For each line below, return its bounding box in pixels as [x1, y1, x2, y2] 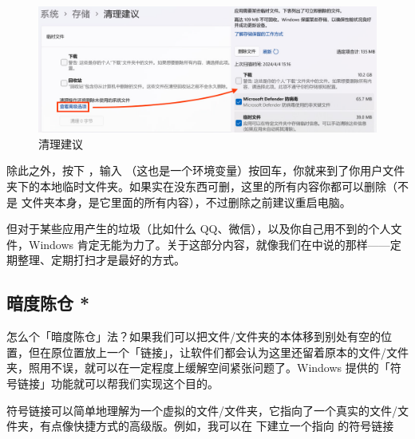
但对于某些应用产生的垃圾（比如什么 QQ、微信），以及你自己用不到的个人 [6, 220, 391, 237]
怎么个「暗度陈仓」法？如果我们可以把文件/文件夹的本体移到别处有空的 [6, 328, 381, 345]
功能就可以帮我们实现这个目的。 [50, 374, 219, 391]
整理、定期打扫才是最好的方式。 [17, 251, 185, 268]
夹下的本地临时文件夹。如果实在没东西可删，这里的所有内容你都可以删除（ [6, 177, 397, 194]
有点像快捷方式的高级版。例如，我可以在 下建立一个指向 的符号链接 [39, 417, 394, 434]
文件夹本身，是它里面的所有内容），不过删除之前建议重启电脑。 [21, 193, 351, 210]
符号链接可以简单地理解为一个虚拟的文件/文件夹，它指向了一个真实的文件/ [6, 401, 397, 418]
